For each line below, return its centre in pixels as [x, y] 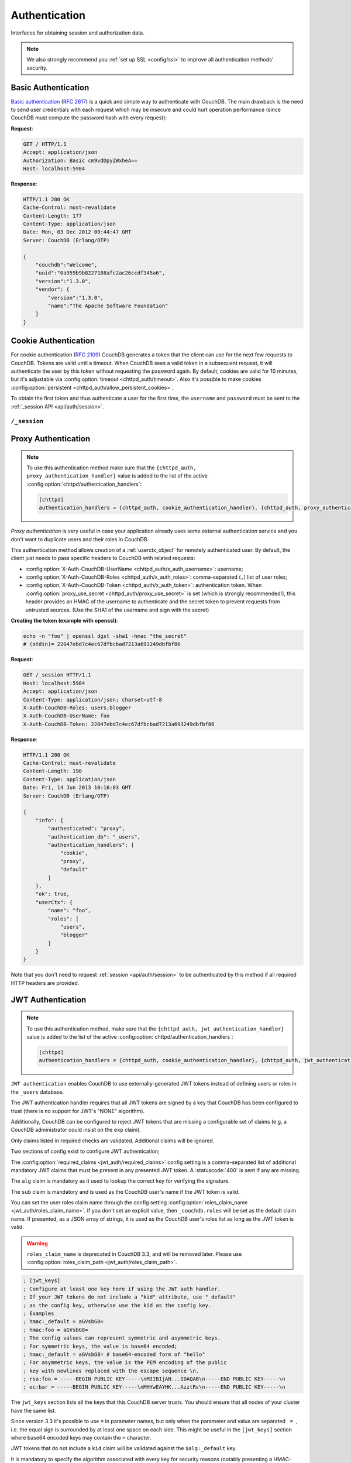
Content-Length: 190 [52, 771]
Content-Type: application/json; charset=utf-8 [92, 700]
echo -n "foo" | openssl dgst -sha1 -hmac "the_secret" [105, 636]
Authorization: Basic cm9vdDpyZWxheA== [80, 160]
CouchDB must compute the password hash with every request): [89, 118]
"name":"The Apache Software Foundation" [108, 306]
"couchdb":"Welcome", [66, 265]
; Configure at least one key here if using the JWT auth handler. [122, 1289]
